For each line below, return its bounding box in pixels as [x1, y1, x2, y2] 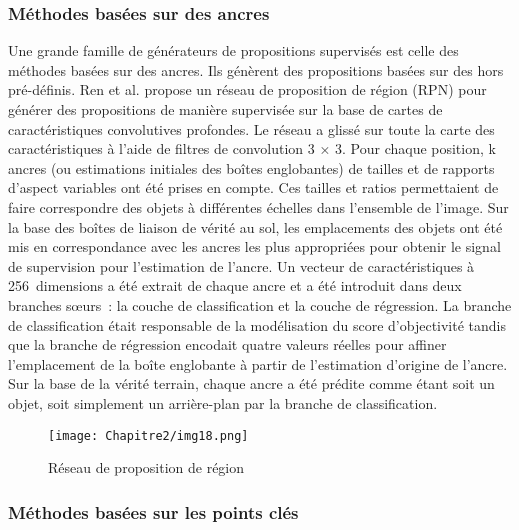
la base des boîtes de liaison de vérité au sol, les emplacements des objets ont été [8, 216, 503, 237]
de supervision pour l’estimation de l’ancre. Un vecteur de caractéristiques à [8, 255, 475, 276]
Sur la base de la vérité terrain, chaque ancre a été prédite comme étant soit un [8, 373, 495, 394]
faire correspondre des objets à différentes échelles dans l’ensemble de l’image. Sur [8, 196, 509, 217]
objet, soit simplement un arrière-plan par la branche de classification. [8, 392, 438, 413]
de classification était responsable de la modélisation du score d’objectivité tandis [8, 314, 507, 335]
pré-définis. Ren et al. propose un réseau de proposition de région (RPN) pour [8, 79, 487, 100]
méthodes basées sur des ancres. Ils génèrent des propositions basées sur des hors [8, 59, 504, 80]
